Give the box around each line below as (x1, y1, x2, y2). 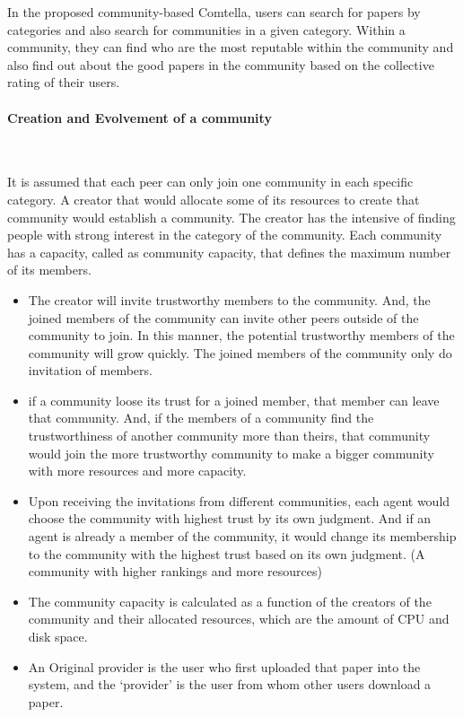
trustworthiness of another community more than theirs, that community (28, 426, 431, 445)
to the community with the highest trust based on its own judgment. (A (28, 544, 425, 563)
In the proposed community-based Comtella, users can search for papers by (7, 3, 421, 21)
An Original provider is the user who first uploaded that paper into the (28, 657, 421, 676)
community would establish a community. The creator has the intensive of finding (7, 207, 456, 226)
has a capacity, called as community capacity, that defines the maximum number (7, 242, 451, 261)
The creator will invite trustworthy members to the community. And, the (28, 290, 431, 309)
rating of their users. (7, 73, 120, 92)
